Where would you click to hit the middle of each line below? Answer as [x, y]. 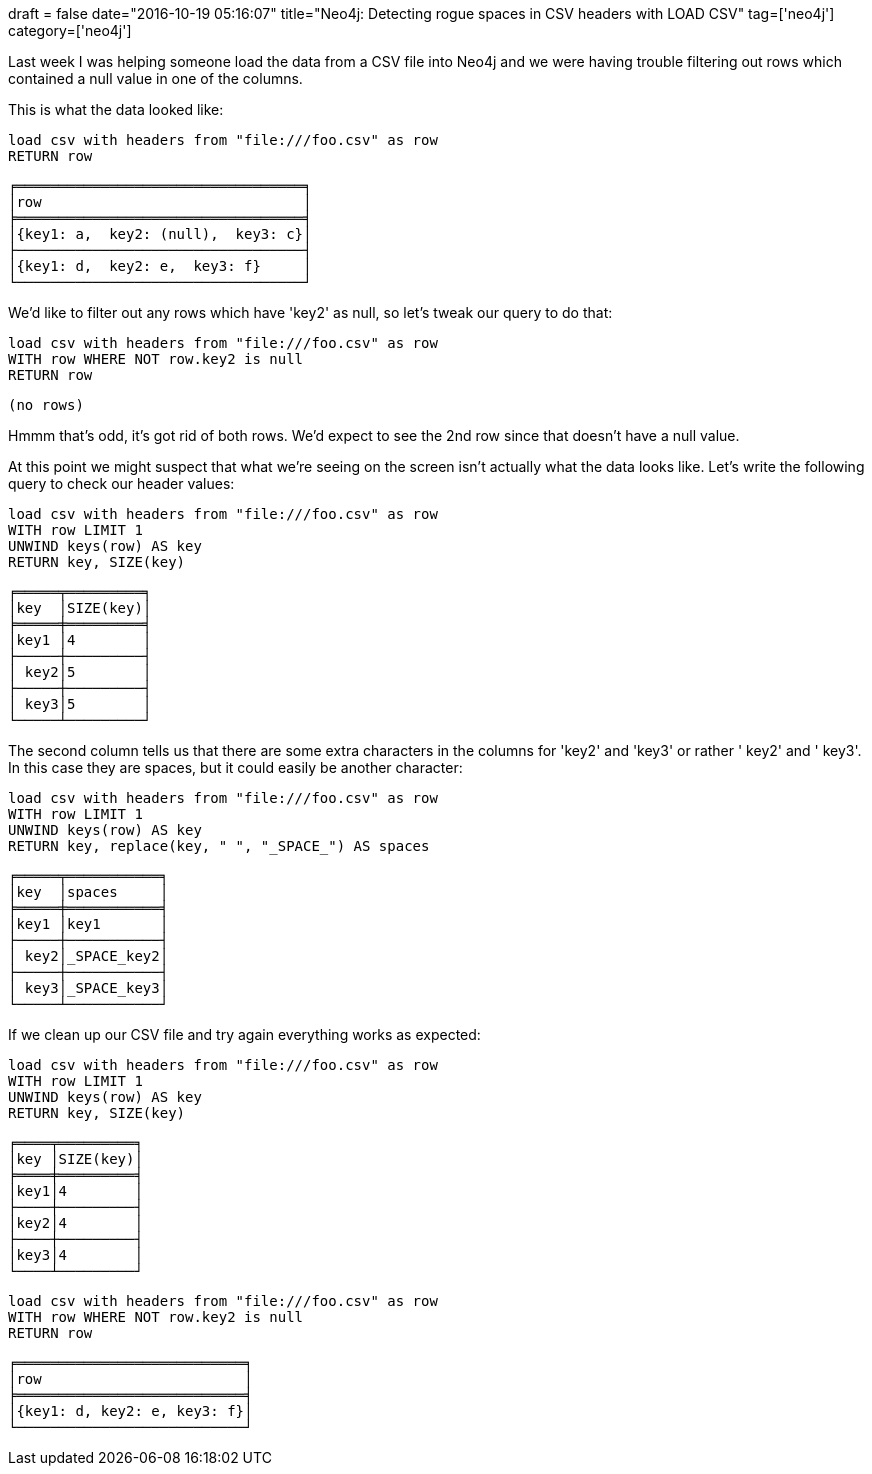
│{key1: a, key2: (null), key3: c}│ [160, 234]
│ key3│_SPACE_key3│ [88, 988]
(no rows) [46, 405]
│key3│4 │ [75, 1255]
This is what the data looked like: [116, 109]
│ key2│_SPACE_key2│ [88, 956]
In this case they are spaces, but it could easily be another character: [235, 767]
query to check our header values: [121, 483]
